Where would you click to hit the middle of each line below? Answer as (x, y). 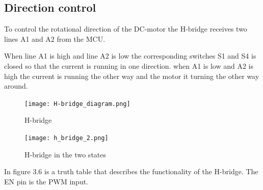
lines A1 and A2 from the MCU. (55, 38)
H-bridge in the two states (65, 154)
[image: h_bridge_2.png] (67, 138)
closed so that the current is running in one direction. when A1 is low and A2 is (129, 65)
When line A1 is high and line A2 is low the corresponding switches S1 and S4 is (130, 56)
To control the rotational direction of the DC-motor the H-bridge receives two (126, 29)
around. (16, 86)
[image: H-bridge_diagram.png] (77, 104)
